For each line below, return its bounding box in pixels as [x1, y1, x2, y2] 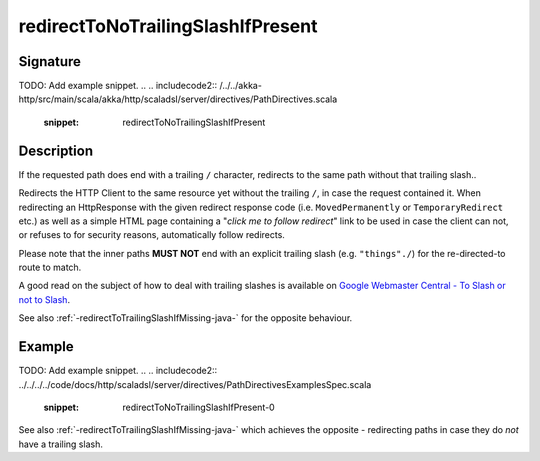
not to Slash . [18, 293, 70, 305]
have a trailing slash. [18, 438, 104, 450]
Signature [18, 53, 82, 70]
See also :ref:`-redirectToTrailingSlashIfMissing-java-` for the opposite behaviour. [18, 312, 353, 324]
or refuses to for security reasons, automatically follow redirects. [18, 229, 285, 241]
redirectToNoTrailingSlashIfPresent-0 [122, 401, 275, 413]
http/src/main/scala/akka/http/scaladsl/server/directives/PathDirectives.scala [18, 93, 338, 105]
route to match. [18, 261, 82, 274]
